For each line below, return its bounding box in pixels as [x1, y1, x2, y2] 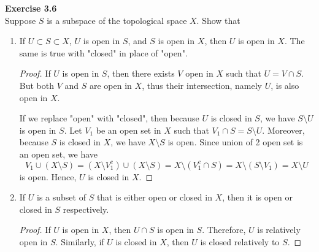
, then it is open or [222, 191, 293, 204]
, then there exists [107, 67, 175, 80]
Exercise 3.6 [5, 2, 57, 14]
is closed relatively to [200, 235, 280, 248]
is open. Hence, [19, 170, 77, 183]
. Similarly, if [55, 235, 104, 248]
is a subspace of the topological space [47, 13, 187, 26]
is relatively [257, 223, 301, 236]
